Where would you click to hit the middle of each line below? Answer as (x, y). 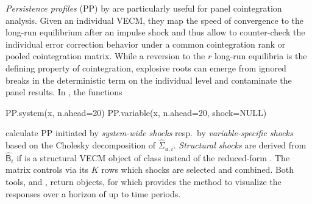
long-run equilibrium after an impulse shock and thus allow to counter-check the (155, 32)
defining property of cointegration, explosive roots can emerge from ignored (146, 67)
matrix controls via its (47, 169)
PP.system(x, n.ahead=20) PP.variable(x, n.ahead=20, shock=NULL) (136, 112)
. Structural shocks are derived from (240, 145)
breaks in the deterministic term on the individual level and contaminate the (149, 80)
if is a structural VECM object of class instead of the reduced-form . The (153, 157)
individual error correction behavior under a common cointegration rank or (146, 44)
